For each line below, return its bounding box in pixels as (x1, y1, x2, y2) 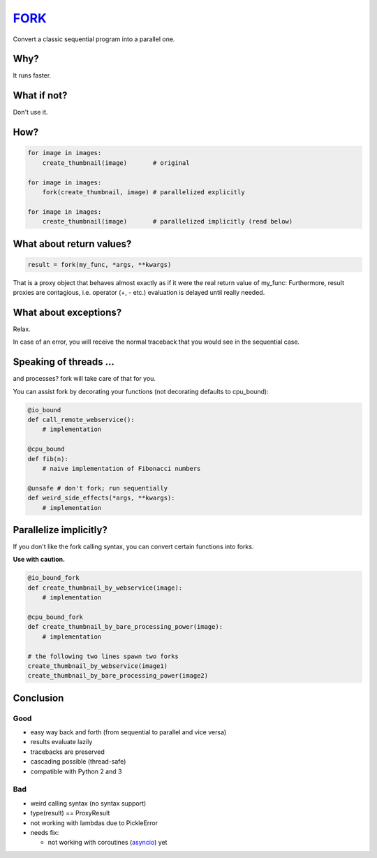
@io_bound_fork (27, 574, 80, 582)
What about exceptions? (13, 306, 122, 318)
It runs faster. (13, 71, 52, 80)
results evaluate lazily (30, 738, 93, 746)
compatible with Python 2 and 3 (30, 767, 122, 776)
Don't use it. (13, 108, 48, 117)
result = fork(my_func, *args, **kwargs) (27, 261, 172, 268)
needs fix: (30, 828, 59, 836)
